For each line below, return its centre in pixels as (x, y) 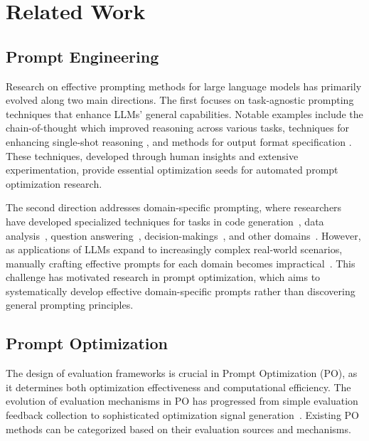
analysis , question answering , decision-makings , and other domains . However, (183, 235)
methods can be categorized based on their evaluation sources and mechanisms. (178, 429)
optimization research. (54, 183)
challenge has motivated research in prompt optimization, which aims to (163, 277)
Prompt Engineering (82, 56)
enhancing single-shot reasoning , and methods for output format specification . (179, 141)
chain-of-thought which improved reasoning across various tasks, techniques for (177, 128)
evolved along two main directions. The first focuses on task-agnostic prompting (180, 100)
